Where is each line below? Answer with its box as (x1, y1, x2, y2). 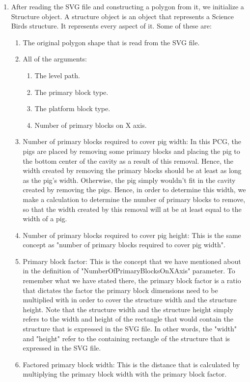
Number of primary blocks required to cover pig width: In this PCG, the (23, 136, 242, 147)
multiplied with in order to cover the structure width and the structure (23, 294, 237, 305)
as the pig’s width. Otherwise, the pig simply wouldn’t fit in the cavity (23, 175, 236, 185)
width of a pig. (23, 213, 67, 224)
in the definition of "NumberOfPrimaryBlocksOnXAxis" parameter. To (23, 265, 235, 276)
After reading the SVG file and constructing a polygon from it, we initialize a (11, 1, 244, 11)
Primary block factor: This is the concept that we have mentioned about (23, 256, 241, 266)
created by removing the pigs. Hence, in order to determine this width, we (23, 184, 246, 195)
